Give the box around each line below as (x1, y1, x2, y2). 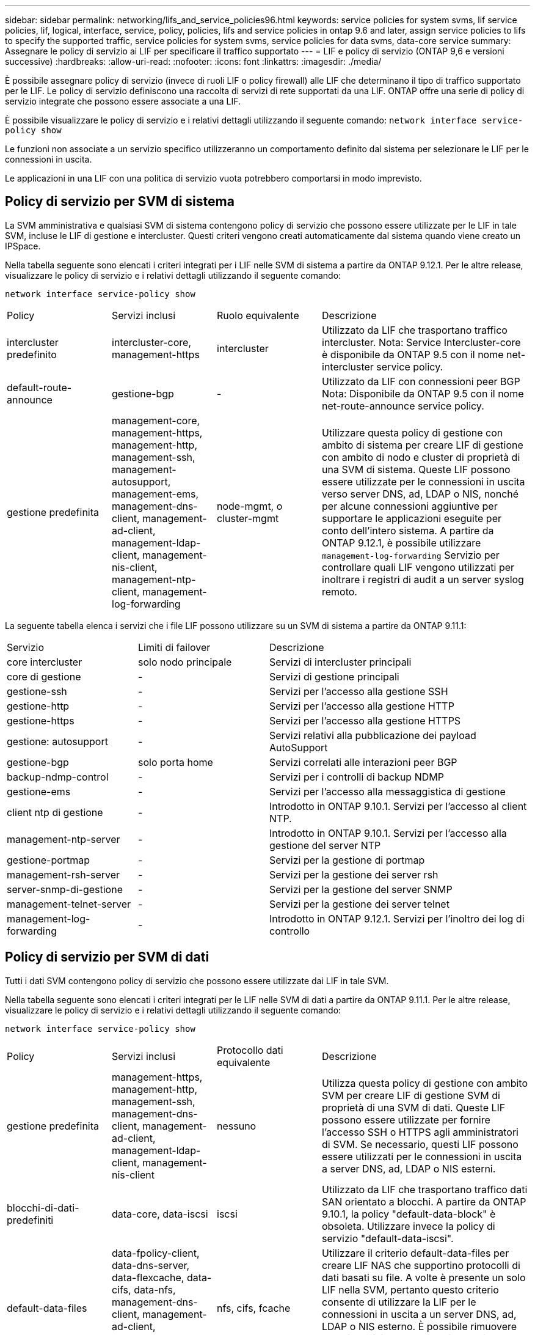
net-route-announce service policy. (322, 399, 484, 412)
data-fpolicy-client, (112, 1246, 200, 1259)
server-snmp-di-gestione (7, 883, 123, 896)
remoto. (322, 585, 357, 598)
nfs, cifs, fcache (217, 1301, 291, 1314)
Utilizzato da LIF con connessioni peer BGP (322, 375, 520, 388)
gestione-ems (7, 785, 71, 798)
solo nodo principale (138, 655, 232, 668)
